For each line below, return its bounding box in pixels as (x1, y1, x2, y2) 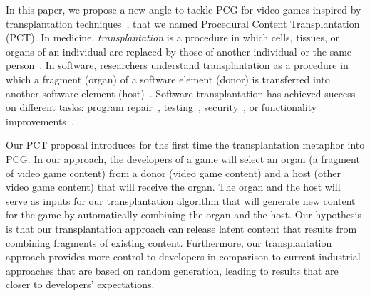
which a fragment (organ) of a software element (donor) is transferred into (6, 71, 330, 86)
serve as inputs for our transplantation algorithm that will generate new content (6, 193, 356, 208)
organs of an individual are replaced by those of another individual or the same (6, 43, 352, 58)
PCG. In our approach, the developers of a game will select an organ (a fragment (6, 151, 360, 166)
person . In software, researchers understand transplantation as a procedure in (6, 58, 349, 73)
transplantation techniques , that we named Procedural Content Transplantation (6, 16, 360, 31)
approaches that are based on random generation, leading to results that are (6, 263, 339, 277)
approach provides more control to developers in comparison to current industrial (6, 249, 361, 264)
